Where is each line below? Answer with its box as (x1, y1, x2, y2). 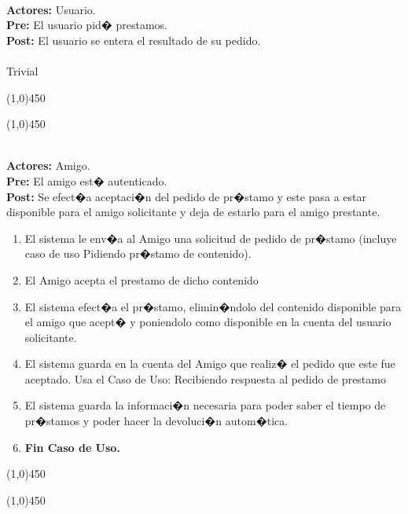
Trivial (6, 62, 39, 79)
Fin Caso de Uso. (24, 439, 120, 455)
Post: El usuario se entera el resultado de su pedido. (6, 31, 261, 48)
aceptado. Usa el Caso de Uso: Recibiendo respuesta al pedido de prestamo (24, 370, 386, 387)
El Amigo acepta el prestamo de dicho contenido (24, 271, 259, 288)
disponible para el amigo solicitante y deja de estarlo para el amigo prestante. (6, 204, 380, 220)
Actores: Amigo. (6, 157, 90, 174)
